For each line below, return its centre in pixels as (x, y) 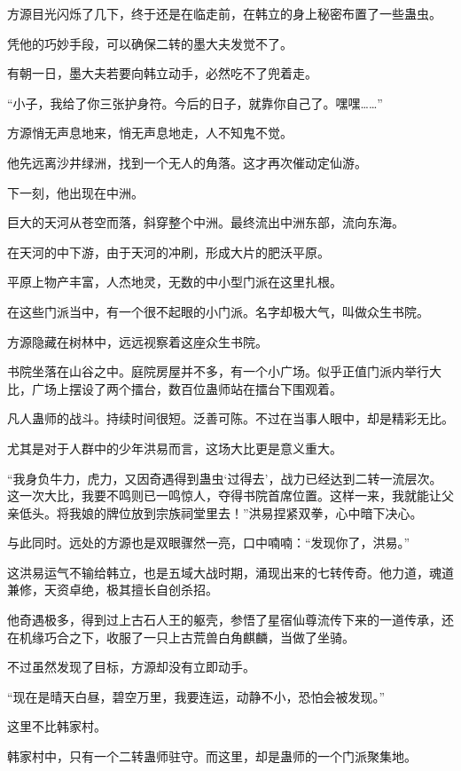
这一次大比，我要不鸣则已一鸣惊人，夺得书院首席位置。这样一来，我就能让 (224, 496)
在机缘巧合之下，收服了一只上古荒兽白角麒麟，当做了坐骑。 (181, 637)
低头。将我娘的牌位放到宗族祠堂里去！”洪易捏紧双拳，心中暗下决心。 (221, 512)
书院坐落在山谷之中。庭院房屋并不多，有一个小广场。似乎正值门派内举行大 (224, 371)
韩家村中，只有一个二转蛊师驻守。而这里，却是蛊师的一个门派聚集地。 (212, 756)
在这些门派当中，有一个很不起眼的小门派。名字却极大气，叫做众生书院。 (218, 311)
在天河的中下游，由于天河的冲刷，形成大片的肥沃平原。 (168, 252)
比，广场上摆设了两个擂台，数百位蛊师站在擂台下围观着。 (175, 388)
